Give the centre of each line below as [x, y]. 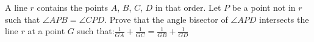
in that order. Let [188, 7]
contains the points [73, 7]
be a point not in [264, 7]
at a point [46, 31]
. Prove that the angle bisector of [166, 19]
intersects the [284, 19]
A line [16, 7]
